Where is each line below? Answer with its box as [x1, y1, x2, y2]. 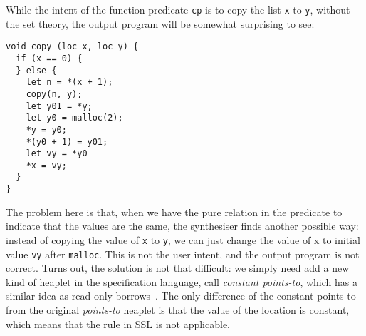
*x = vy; [26, 160, 67, 170]
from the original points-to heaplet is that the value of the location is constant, [6, 302, 350, 317]
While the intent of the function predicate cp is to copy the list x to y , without [6, 2, 350, 16]
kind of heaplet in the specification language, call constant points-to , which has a [6, 274, 357, 289]
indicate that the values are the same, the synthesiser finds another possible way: [6, 218, 359, 233]
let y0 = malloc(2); [26, 113, 123, 123]
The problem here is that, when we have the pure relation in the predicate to [6, 204, 343, 219]
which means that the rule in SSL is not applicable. [6, 316, 231, 331]
